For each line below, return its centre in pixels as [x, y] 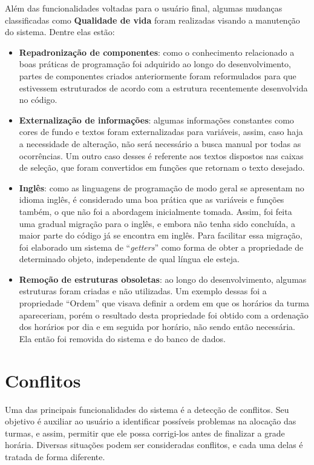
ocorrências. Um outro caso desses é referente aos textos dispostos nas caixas [161, 155]
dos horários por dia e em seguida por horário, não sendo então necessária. [157, 327]
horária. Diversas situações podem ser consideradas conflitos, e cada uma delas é [154, 445]
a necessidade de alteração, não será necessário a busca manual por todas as [160, 143]
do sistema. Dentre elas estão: [60, 32]
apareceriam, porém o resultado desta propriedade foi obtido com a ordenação [164, 315]
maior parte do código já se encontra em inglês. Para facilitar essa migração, [161, 235]
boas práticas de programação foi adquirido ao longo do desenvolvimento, [155, 64]
